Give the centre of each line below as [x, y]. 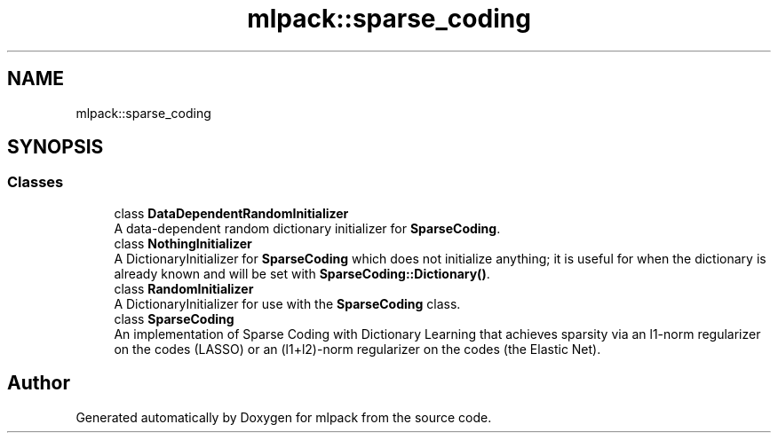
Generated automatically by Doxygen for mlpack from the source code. [284, 417]
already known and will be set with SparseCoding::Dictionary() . [302, 273]
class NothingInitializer [183, 243]
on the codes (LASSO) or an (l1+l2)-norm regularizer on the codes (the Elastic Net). [357, 349]
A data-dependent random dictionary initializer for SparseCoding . [307, 228]
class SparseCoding [174, 318]
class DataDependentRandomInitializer [231, 213]
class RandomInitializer [184, 288]
